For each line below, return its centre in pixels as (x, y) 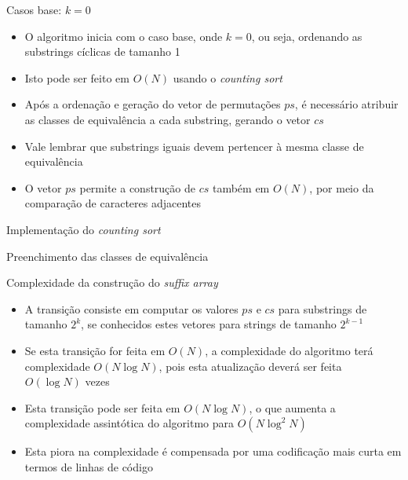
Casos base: (34, 9)
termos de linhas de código (89, 466)
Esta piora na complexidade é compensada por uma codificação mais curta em (213, 451)
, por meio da (342, 187)
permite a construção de (137, 187)
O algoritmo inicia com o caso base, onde (124, 36)
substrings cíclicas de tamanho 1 (102, 51)
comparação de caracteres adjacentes (113, 203)
